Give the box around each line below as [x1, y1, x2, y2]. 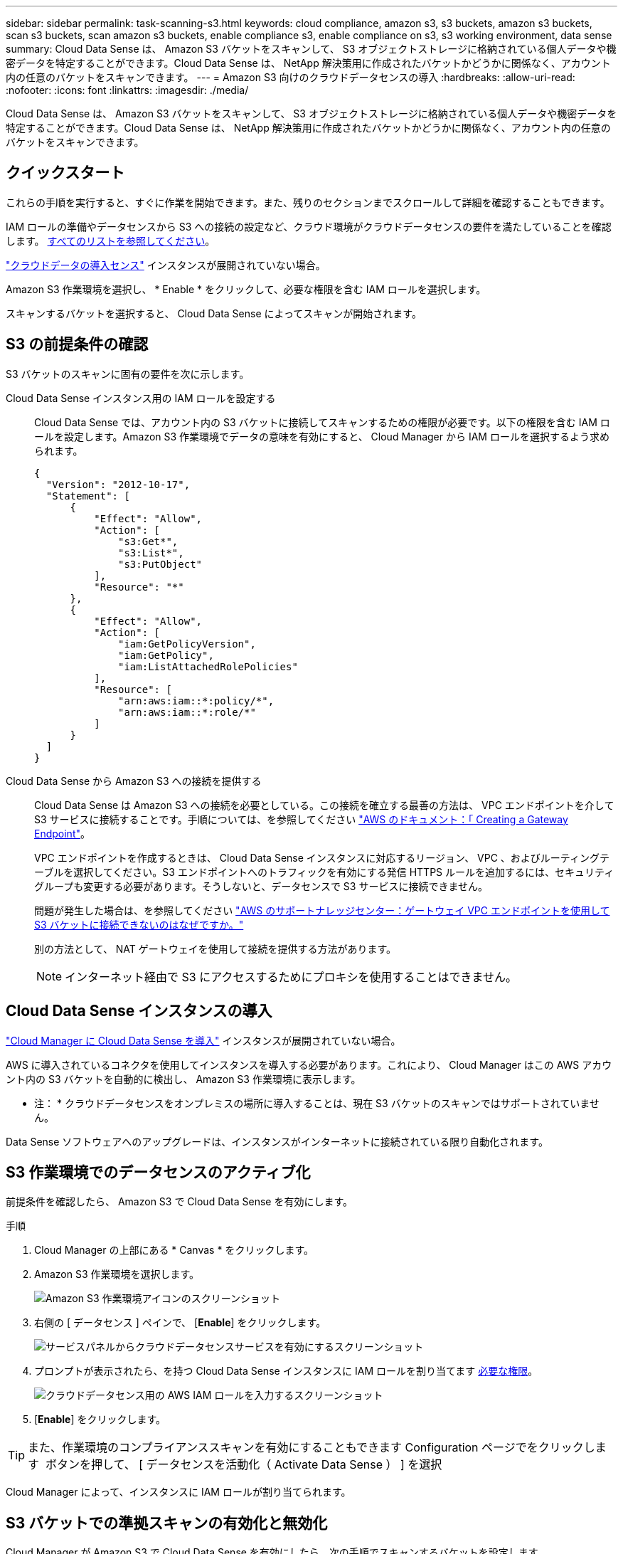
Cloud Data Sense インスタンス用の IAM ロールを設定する [6, 391, 276, 404]
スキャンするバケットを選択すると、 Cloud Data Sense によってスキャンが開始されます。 [6, 307, 422, 319]
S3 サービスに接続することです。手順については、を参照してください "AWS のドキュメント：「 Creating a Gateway [34, 813, 568, 825]
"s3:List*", [118, 546, 184, 559]
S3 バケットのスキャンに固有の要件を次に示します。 [6, 367, 250, 380]
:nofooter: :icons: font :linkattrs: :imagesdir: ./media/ [6, 84, 249, 96]
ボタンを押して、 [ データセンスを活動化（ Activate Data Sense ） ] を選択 [46, 1457, 442, 1472]
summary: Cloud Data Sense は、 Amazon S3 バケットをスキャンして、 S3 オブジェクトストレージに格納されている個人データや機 [6, 43, 617, 55]
